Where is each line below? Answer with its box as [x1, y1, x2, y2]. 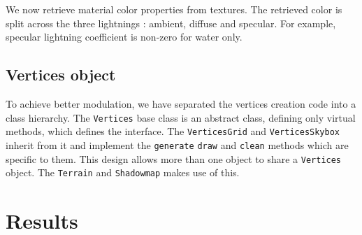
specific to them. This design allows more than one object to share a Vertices [6, 151, 342, 166]
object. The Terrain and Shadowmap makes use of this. [6, 165, 240, 180]
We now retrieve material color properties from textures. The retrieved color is [6, 2, 342, 16]
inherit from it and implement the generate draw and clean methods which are [6, 137, 349, 152]
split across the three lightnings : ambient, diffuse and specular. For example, [6, 15, 336, 30]
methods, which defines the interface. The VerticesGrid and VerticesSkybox [6, 124, 340, 138]
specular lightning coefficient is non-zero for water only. [6, 29, 242, 44]
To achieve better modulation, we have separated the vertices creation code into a [6, 96, 356, 111]
